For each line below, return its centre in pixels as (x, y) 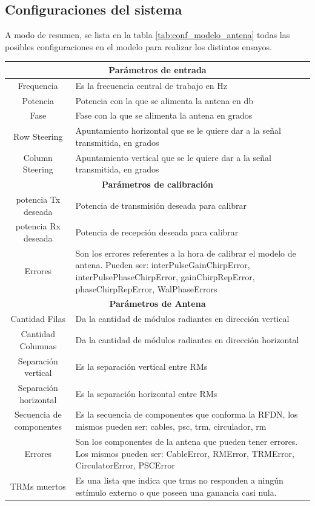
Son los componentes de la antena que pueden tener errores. (187, 441)
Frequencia (38, 85)
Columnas (38, 345)
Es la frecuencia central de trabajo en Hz (151, 85)
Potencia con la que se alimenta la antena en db (164, 100)
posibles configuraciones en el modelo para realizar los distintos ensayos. (138, 46)
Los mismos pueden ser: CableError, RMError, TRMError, (185, 453)
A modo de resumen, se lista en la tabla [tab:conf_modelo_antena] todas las (148, 35)
